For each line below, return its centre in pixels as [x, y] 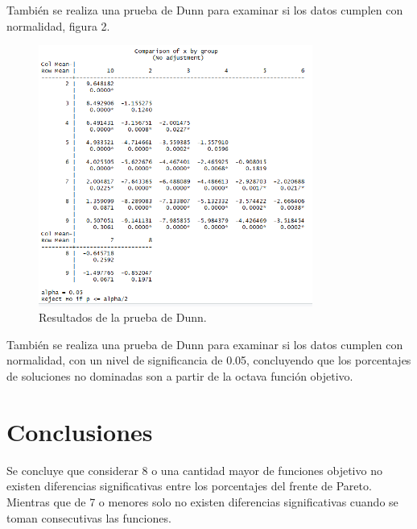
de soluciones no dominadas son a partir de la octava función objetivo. [180, 376]
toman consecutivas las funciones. [89, 517]
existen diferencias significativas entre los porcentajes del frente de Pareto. [189, 486]
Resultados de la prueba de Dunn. [123, 317]
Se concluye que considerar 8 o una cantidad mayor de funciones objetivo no [194, 470]
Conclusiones [80, 431]
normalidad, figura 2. [58, 25]
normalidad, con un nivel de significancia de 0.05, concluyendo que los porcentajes [209, 360]
